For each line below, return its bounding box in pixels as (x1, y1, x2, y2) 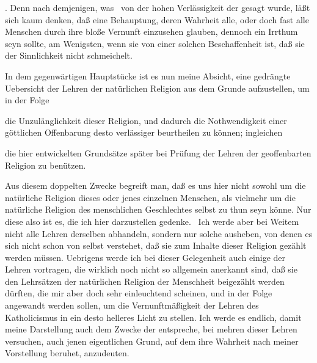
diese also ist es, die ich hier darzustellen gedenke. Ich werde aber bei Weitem (5, 215, 299, 227)
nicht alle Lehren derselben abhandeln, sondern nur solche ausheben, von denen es (5, 227, 313, 240)
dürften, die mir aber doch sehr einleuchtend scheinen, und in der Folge (5, 287, 272, 299)
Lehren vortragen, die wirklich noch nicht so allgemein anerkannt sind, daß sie (5, 263, 297, 276)
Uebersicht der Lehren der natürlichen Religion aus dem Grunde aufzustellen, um (5, 81, 310, 94)
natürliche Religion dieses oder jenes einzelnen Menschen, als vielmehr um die (5, 191, 296, 204)
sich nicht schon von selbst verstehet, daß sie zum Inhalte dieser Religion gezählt (5, 239, 307, 252)
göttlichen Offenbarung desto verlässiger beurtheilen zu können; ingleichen (5, 126, 283, 139)
